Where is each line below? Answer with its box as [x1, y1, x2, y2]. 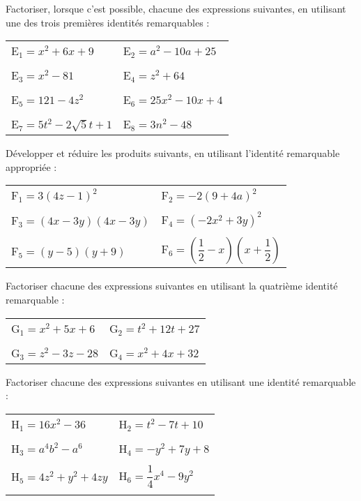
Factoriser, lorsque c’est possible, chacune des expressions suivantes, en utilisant [6, 1, 346, 15]
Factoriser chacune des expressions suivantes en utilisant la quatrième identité [6, 278, 338, 293]
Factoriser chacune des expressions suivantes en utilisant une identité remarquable [6, 374, 356, 389]
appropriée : [6, 159, 57, 174]
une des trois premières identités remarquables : [6, 15, 210, 29]
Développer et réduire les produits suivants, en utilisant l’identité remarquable [6, 146, 340, 160]
